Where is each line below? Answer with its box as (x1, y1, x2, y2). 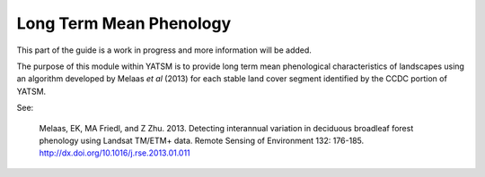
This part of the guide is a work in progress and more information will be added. (16, 45, 312, 55)
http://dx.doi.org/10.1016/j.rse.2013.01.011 (39, 147, 190, 158)
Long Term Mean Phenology (16, 13, 232, 33)
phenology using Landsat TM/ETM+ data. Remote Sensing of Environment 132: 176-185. (39, 135, 365, 146)
